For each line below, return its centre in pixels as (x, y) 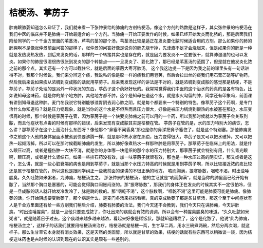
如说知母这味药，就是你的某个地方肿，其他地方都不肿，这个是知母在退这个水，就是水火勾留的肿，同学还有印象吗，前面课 (131, 96)
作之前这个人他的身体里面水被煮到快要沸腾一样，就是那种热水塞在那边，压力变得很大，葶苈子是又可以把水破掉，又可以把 (131, 136)
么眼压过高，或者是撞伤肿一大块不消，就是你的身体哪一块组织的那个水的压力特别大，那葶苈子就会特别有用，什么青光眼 (128, 150)
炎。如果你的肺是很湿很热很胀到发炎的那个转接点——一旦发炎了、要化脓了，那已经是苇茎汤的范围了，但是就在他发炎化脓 (131, 62)
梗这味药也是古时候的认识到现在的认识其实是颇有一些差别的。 (71, 239)
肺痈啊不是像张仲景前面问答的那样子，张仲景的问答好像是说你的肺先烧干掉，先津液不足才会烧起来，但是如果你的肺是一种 (131, 48)
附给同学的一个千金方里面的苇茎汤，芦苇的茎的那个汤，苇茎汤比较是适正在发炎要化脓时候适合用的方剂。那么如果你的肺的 (131, 41)
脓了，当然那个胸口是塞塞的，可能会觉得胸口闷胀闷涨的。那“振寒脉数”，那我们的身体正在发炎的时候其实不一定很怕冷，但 (130, 184)
